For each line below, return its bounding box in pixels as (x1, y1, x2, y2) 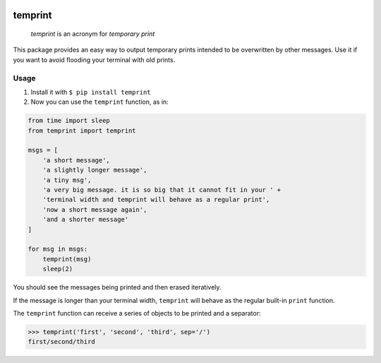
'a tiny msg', (42, 176, 92, 184)
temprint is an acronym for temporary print (30, 30, 155, 38)
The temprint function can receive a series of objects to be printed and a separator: (13, 309, 261, 317)
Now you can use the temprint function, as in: (30, 97, 169, 106)
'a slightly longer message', (42, 166, 147, 174)
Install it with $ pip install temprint (30, 88, 151, 96)
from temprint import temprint (28, 126, 137, 134)
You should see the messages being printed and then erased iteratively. (13, 283, 222, 292)
